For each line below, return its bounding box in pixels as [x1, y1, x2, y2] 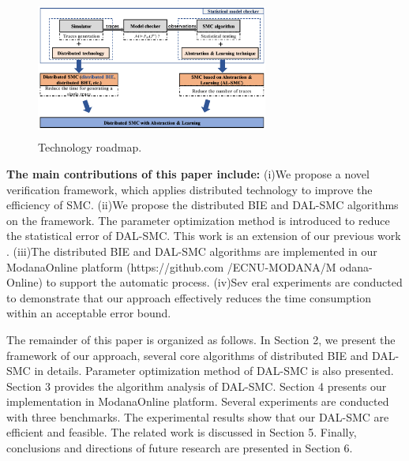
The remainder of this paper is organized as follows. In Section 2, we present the [6, 331, 396, 347]
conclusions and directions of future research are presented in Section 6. [6, 440, 353, 456]
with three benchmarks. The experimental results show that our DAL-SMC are [6, 408, 389, 425]
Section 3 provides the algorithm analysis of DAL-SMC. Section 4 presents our [6, 377, 387, 394]
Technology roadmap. [38, 139, 142, 156]
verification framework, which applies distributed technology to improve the [6, 181, 373, 197]
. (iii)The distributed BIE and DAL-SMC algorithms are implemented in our [6, 242, 377, 259]
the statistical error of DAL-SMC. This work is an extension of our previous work [6, 227, 401, 244]
